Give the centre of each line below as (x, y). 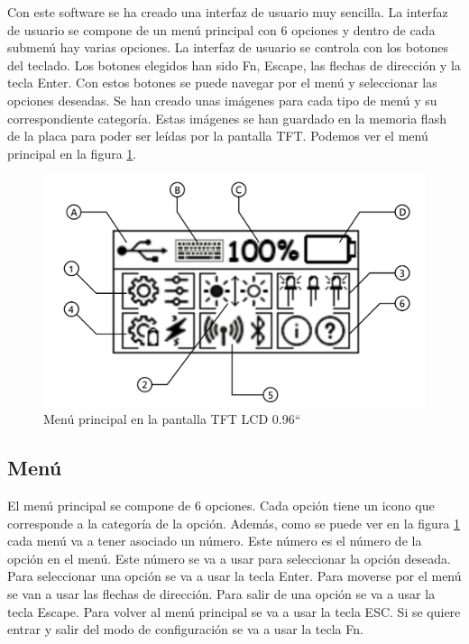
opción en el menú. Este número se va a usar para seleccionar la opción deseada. (229, 558)
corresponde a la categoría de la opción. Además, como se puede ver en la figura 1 (234, 523)
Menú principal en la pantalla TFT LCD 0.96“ (172, 419)
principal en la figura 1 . (72, 153)
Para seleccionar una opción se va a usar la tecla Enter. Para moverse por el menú (234, 576)
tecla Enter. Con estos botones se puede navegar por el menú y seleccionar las (222, 83)
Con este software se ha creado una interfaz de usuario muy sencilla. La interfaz (228, 12)
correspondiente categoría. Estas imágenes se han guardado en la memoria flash (227, 118)
